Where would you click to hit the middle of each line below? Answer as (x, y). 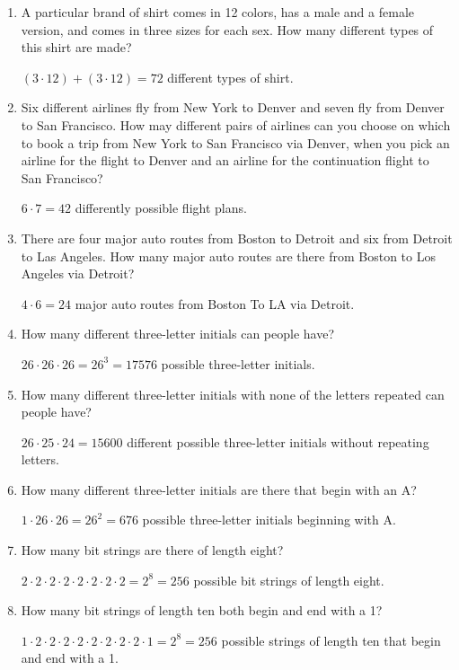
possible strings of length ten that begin (331, 640)
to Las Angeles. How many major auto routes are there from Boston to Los (228, 256)
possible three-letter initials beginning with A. (269, 520)
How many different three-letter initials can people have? (178, 334)
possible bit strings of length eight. (289, 580)
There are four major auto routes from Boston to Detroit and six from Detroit (237, 238)
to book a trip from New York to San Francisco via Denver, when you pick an (235, 142)
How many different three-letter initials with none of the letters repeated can (233, 394)
